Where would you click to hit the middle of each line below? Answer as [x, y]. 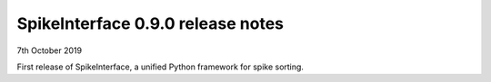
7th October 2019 [49, 50]
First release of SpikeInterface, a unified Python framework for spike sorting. [160, 67]
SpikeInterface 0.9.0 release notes [150, 23]
